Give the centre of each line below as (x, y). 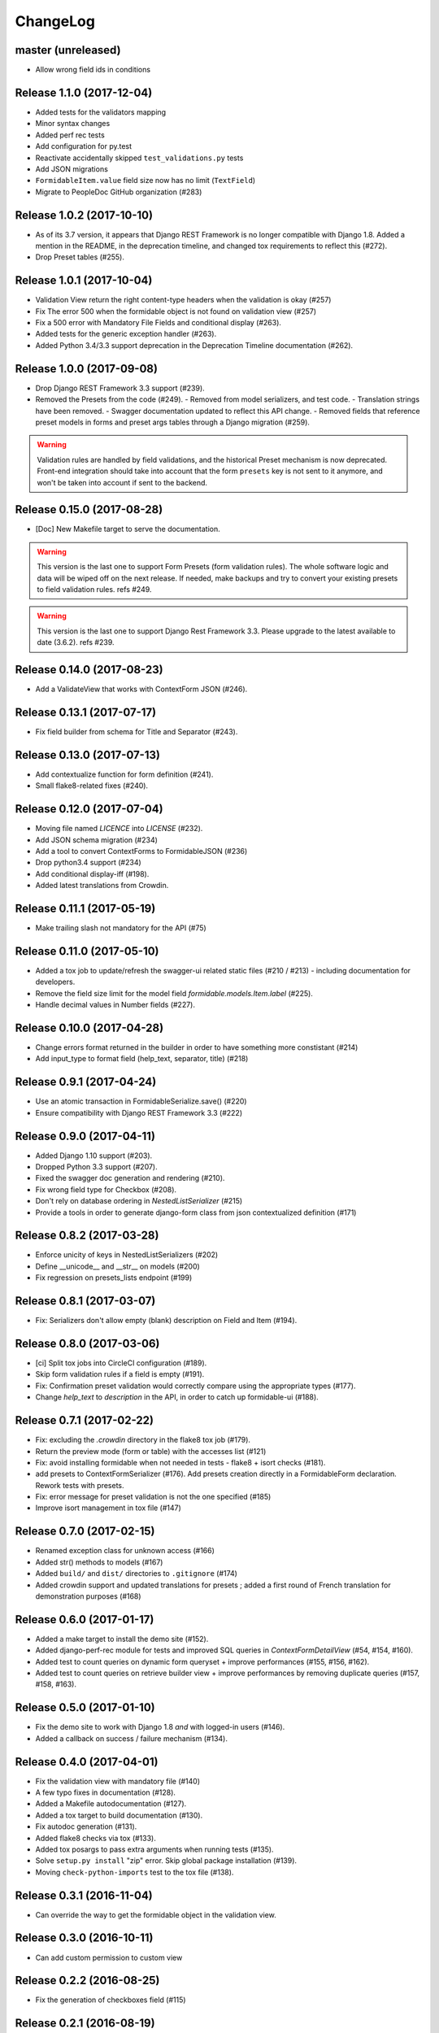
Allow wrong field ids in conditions (93, 70)
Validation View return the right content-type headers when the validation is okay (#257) (183, 300)
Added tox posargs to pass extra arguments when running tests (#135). (154, 1849)
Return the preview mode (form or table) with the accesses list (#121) (151, 1451)
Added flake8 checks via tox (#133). (96, 1838)
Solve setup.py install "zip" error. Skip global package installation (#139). (166, 1861)
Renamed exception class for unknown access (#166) (125, 1551)
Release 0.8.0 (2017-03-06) (87, 1343)
